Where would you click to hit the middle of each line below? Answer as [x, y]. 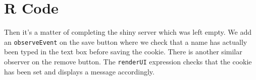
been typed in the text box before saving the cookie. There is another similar [123, 52]
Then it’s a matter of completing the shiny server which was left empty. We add [128, 32]
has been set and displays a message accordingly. [79, 71]
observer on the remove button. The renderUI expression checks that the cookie [128, 61]
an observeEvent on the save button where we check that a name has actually [126, 42]
